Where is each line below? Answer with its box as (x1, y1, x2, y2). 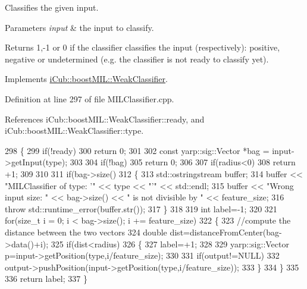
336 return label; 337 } (5, 272, 87, 285)
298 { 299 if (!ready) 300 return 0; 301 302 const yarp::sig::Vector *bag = (5, 144, 270, 156)
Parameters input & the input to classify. (5, 21, 154, 33)
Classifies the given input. (5, 1, 99, 13)
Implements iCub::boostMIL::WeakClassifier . (5, 73, 168, 85)
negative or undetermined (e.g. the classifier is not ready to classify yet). (5, 52, 269, 65)
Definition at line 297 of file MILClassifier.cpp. (5, 92, 174, 105)
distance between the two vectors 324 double (5, 225, 167, 238)
